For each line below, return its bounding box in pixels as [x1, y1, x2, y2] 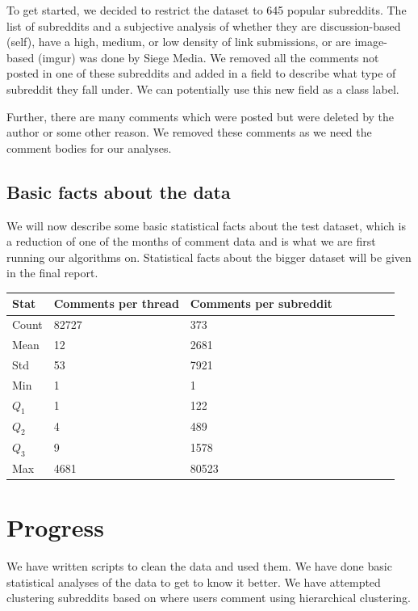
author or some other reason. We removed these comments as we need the [6, 124, 372, 141]
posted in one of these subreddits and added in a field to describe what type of [6, 65, 396, 82]
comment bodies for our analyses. [6, 139, 172, 156]
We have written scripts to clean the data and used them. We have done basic [6, 558, 392, 574]
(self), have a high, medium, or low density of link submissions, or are [6, 33, 351, 50]
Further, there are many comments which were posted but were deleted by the [6, 107, 395, 124]
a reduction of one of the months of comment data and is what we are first [6, 233, 376, 250]
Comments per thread [53, 295, 179, 312]
